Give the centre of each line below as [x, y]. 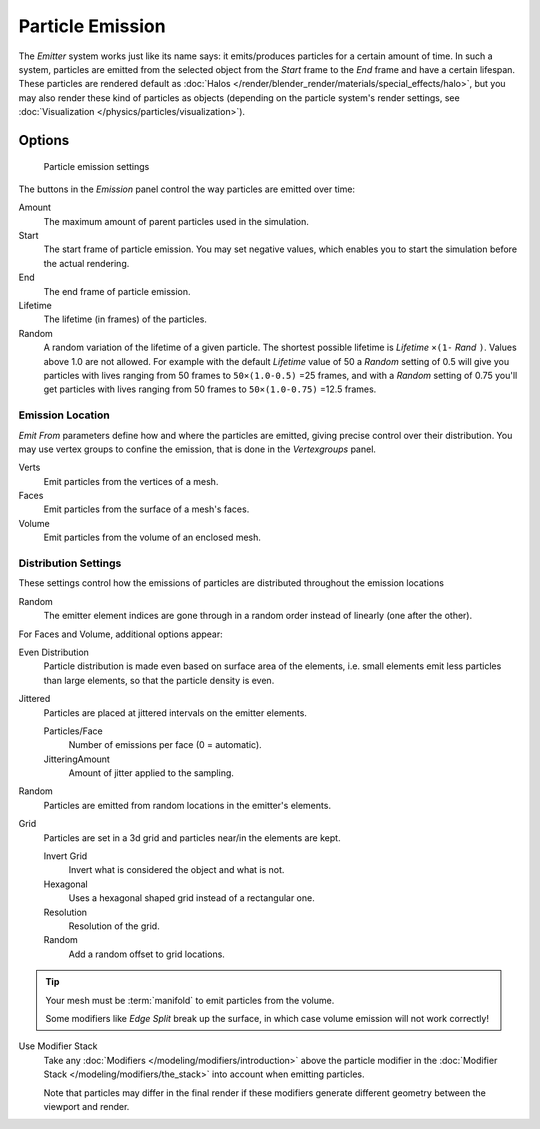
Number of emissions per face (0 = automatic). [165, 745]
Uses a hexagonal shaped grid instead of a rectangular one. [191, 898]
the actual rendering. [86, 263]
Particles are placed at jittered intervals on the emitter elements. [175, 712]
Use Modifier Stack [58, 1046]
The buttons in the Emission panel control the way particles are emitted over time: [186, 189]
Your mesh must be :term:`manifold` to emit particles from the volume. [190, 1000]
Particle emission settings [96, 166]
